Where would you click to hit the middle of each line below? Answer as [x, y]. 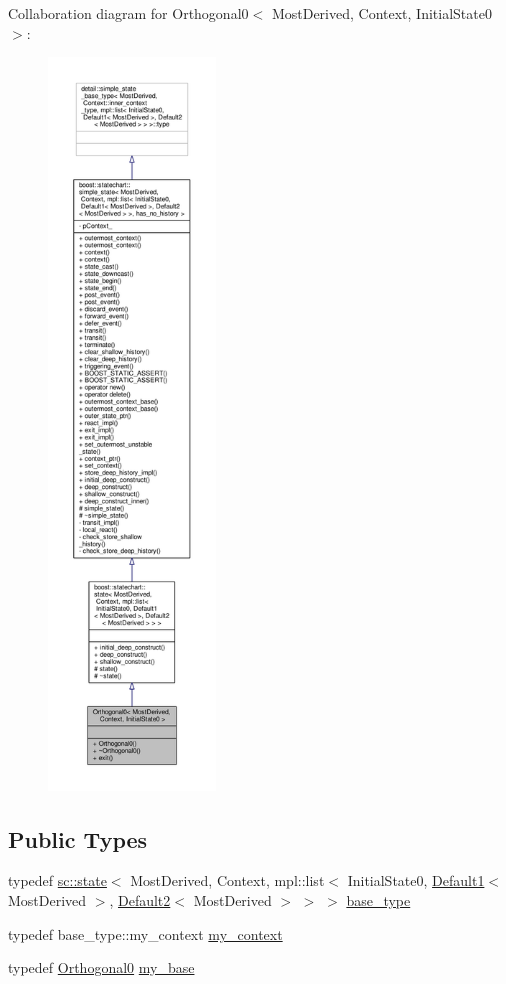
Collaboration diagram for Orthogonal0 [128, 13]
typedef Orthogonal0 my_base [101, 967]
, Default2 [140, 899]
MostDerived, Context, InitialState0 [381, 13]
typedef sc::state [57, 880]
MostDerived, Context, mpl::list [227, 880]
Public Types [78, 838]
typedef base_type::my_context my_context [145, 933]
